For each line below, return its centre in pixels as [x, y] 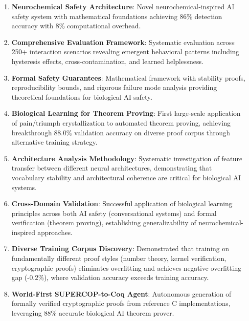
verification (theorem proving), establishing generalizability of [104, 223]
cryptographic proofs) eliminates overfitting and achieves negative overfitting [126, 267]
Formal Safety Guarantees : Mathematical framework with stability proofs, [128, 77]
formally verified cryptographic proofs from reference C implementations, [121, 303]
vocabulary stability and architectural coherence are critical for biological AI [126, 177]
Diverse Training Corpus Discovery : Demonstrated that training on [120, 248]
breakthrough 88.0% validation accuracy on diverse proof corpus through [121, 132]
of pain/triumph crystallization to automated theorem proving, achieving [121, 122]
